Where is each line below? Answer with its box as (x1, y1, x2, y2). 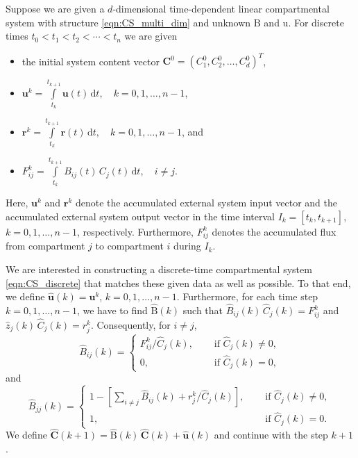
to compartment (95, 238, 164, 253)
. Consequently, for (90, 317, 171, 332)
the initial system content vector (22, 54, 160, 68)
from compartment (6, 238, 85, 253)
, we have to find (76, 303, 148, 318)
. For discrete (288, 15, 344, 29)
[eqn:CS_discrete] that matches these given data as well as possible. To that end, (6, 275, 351, 290)
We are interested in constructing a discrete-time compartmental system (6, 262, 312, 277)
